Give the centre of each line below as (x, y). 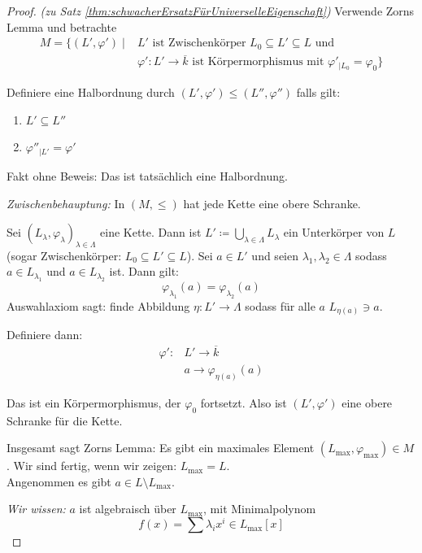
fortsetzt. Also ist (244, 402)
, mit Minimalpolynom (260, 509)
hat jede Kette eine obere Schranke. (272, 203)
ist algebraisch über (128, 509)
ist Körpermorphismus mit (258, 62)
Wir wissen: (36, 509)
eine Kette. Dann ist (151, 232)
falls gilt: (318, 92)
